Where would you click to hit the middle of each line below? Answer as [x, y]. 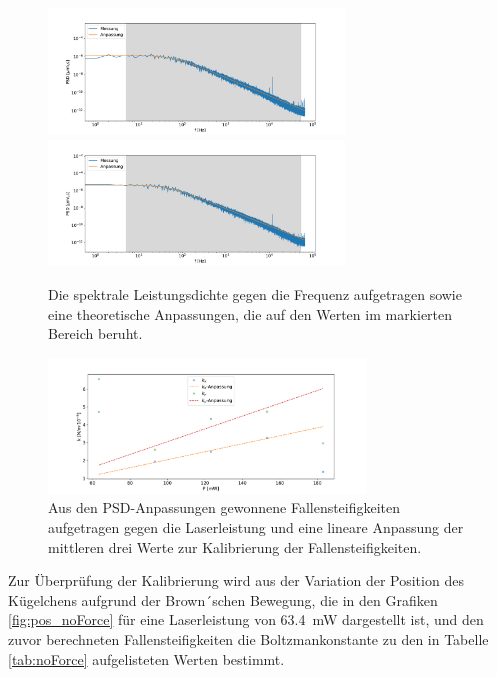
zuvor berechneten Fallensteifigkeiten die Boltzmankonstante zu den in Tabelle [248, 639]
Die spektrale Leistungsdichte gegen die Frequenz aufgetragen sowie [255, 294]
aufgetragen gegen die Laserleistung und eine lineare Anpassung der [256, 527]
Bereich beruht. [95, 333]
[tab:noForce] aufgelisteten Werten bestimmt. [146, 658]
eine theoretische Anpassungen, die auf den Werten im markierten [250, 313]
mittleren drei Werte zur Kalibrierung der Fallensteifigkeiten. [235, 546]
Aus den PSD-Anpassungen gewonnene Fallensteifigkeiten [224, 507]
